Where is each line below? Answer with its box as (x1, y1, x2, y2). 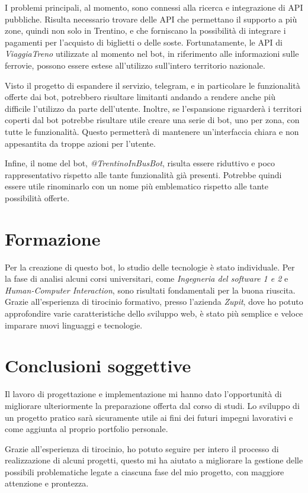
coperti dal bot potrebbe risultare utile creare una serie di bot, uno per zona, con (5, 114, 300, 126)
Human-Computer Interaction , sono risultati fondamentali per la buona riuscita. (5, 283, 296, 296)
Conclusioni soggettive (5, 353, 191, 378)
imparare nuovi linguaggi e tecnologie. (5, 318, 143, 331)
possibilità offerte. (5, 191, 70, 204)
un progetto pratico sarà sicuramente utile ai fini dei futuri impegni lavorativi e (5, 411, 293, 423)
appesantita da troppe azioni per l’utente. (5, 137, 156, 149)
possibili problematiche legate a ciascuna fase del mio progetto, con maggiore (5, 465, 284, 478)
